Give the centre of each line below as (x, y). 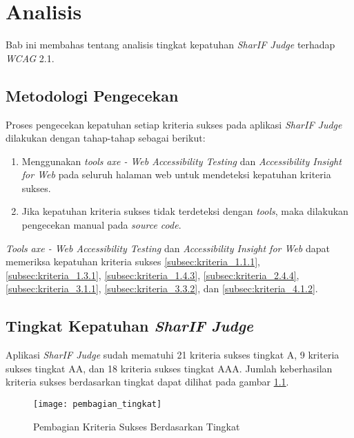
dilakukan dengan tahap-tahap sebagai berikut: (106, 138)
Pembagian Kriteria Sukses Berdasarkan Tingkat (137, 426)
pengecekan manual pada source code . (101, 225)
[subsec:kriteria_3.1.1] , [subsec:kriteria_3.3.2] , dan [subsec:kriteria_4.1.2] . (162, 288)
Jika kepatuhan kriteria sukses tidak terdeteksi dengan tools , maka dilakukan (185, 211)
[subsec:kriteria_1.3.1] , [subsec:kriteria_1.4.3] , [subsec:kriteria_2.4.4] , (153, 275)
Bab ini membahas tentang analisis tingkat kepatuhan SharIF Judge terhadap (170, 45)
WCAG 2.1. (30, 58)
